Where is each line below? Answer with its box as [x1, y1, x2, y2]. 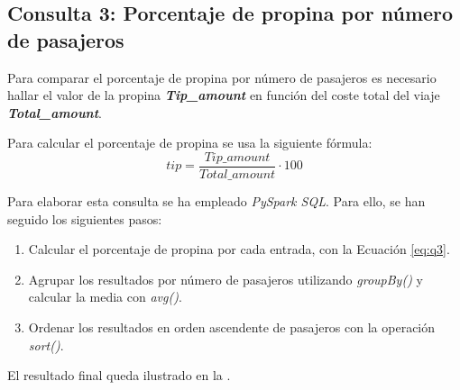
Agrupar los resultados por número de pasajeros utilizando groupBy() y [28, 269, 423, 288]
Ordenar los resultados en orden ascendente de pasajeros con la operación [28, 318, 436, 336]
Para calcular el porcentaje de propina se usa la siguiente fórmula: [7, 133, 373, 152]
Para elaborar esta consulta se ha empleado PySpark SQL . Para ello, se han [7, 192, 426, 211]
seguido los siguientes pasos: [7, 209, 162, 228]
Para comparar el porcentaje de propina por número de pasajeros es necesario [7, 68, 437, 86]
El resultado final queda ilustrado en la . [7, 366, 231, 385]
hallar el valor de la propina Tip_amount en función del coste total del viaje [7, 86, 440, 104]
